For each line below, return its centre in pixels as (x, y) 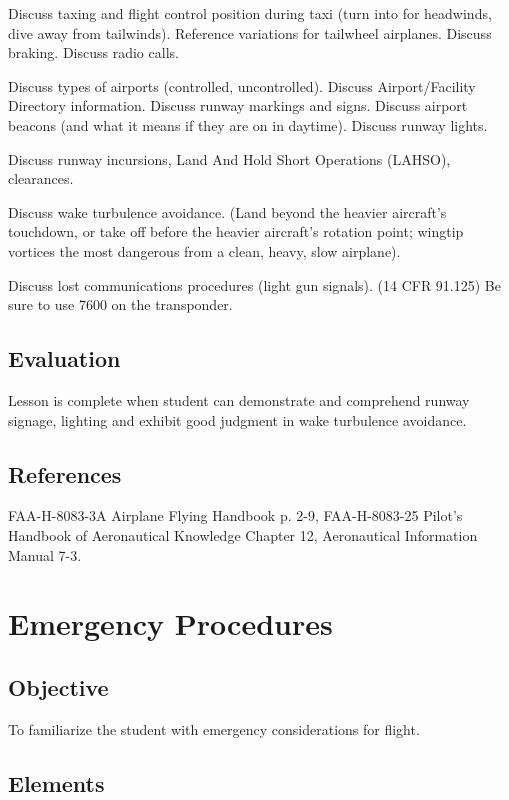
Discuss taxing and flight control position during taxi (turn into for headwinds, (250, 13)
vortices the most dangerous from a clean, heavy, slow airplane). (204, 250)
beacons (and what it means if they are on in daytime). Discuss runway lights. (248, 124)
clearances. (41, 178)
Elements (56, 782)
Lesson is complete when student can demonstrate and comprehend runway (239, 399)
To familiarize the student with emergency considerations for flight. (214, 728)
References (65, 473)
